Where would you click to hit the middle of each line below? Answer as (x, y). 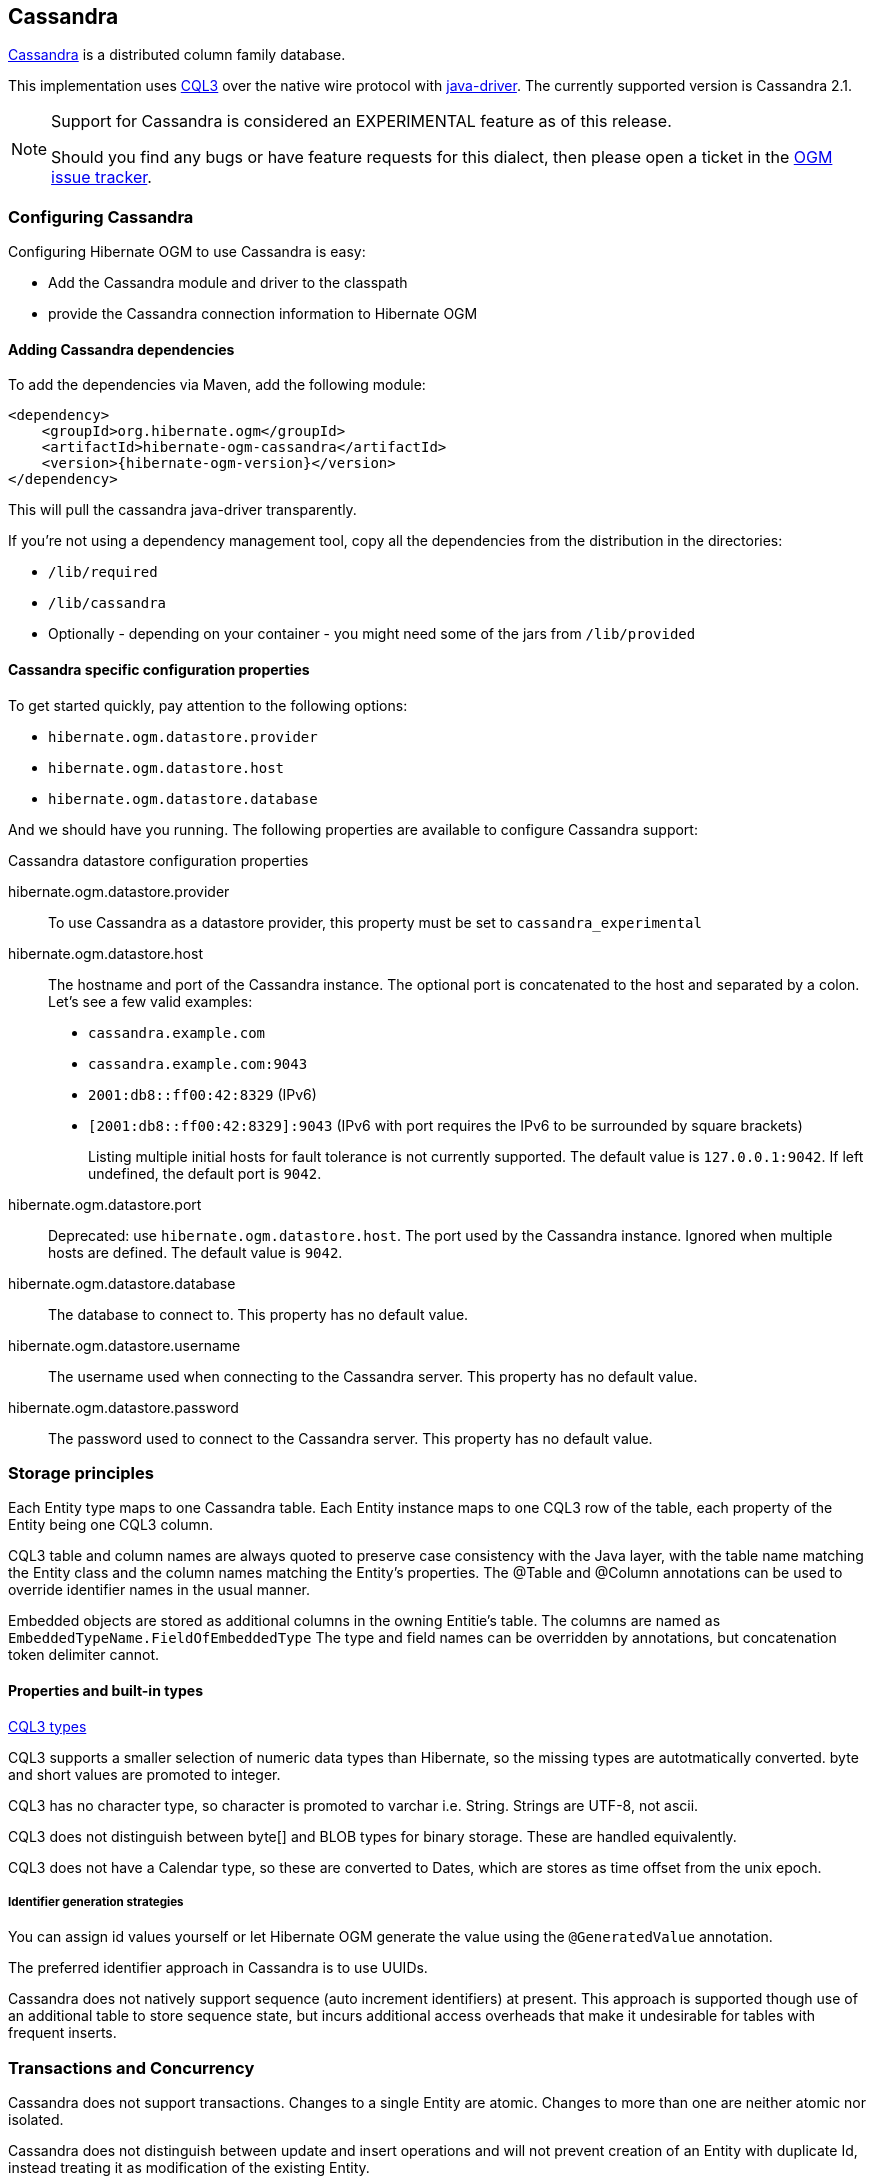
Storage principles (81, 1472)
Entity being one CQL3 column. (111, 1525)
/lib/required (103, 572)
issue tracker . (101, 177)
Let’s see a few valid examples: (150, 1001)
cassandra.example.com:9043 (198, 1063)
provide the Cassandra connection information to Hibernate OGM (263, 314)
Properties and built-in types (106, 1690)
